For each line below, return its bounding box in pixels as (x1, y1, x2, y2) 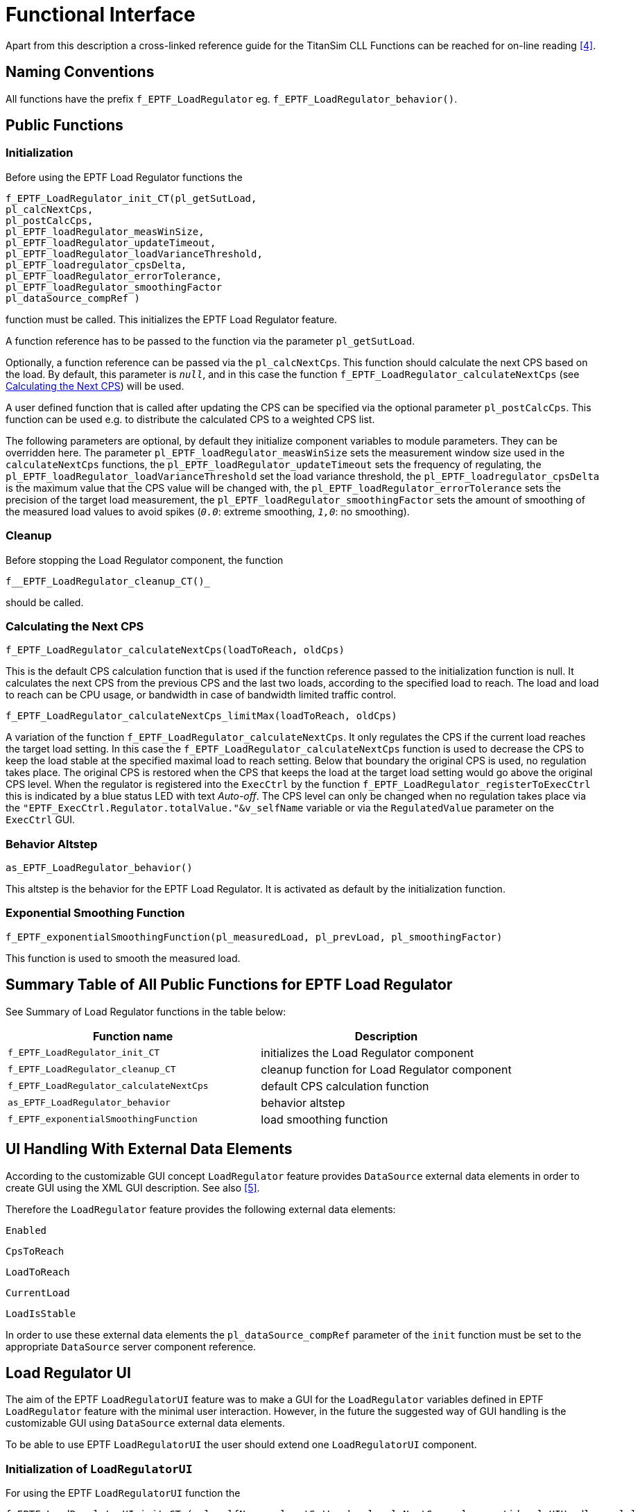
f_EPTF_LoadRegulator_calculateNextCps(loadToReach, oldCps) (6, 644, 345, 656)
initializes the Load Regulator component (261, 1045, 474, 1060)
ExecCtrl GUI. (6, 814, 76, 826)
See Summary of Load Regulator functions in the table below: (6, 1005, 286, 1017)
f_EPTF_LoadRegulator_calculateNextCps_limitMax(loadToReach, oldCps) (6, 710, 397, 722)
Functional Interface (6, 3, 196, 26)
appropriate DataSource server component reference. (6, 1340, 257, 1352)
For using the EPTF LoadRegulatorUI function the (6, 1487, 241, 1500)
